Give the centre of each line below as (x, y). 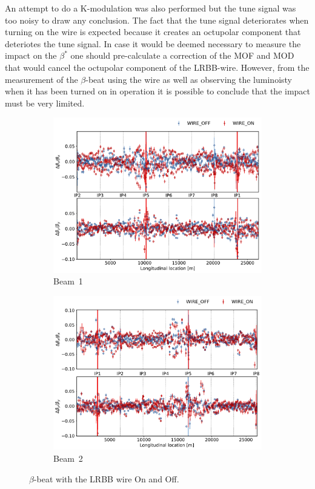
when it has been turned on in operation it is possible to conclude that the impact (158, 91)
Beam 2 (68, 458)
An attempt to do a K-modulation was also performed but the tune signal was (151, 8)
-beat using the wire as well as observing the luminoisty (189, 79)
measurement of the (41, 79)
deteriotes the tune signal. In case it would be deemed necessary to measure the (153, 43)
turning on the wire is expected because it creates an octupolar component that (153, 32)
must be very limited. (45, 103)
